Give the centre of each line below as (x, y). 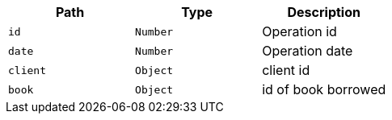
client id (286, 70)
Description (324, 12)
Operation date (308, 51)
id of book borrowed (324, 89)
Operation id (299, 31)
